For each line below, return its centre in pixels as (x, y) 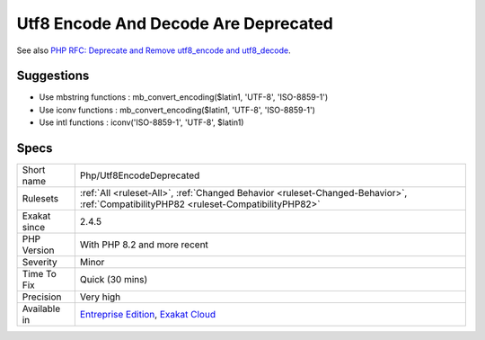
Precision (42, 297)
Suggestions (53, 76)
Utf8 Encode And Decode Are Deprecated (175, 23)
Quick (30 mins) (114, 280)
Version (38, 250)
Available (41, 309)
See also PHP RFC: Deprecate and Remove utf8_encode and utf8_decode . (154, 50)
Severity (40, 263)
